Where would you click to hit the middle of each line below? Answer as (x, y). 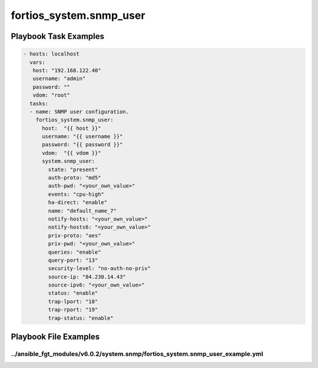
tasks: (39, 103)
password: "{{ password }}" (82, 145)
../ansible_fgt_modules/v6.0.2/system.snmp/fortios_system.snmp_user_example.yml (137, 354)
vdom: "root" (52, 95)
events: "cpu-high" (76, 194)
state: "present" (73, 169)
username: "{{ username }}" (82, 137)
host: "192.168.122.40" (67, 70)
